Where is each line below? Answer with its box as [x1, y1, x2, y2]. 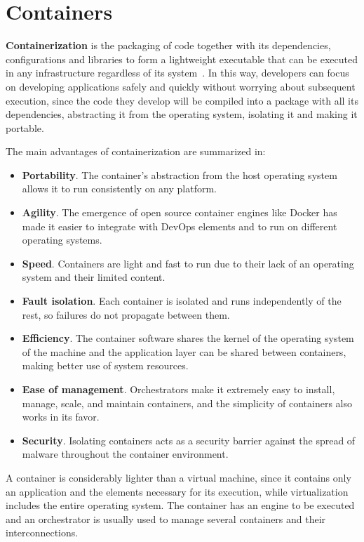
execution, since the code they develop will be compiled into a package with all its [6, 93, 358, 107]
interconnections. [6, 525, 79, 540]
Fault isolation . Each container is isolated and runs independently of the [22, 293, 342, 308]
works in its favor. [22, 409, 100, 424]
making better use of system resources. [22, 358, 189, 373]
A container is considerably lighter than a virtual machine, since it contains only [6, 470, 351, 484]
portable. [6, 120, 44, 135]
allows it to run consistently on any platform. [22, 181, 217, 196]
